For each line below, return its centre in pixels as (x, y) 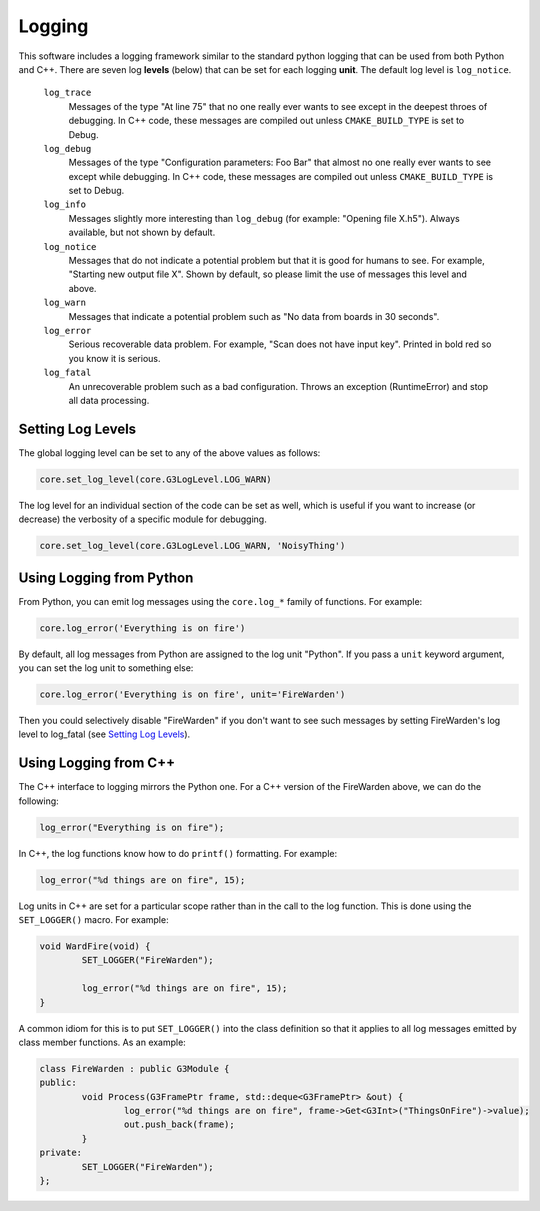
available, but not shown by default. (142, 232)
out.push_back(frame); (179, 1124)
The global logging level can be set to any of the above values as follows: (169, 452)
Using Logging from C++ (96, 763)
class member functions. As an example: (102, 1042)
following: (38, 801)
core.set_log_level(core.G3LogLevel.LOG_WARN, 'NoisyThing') (192, 546)
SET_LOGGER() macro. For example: (93, 920)
